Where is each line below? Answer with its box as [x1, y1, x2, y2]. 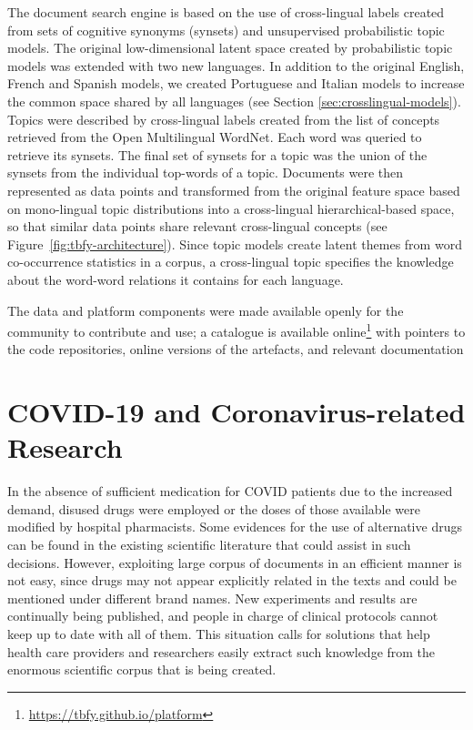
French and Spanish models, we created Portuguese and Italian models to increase [7, 74, 465, 93]
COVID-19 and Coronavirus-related [7, 393, 466, 431]
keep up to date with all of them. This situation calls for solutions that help [7, 624, 430, 643]
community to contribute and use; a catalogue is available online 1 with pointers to [7, 319, 466, 340]
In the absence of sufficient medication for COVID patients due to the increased [7, 482, 453, 501]
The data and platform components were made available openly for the [7, 300, 404, 319]
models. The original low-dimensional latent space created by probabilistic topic [7, 38, 453, 57]
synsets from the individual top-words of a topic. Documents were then [7, 163, 404, 182]
